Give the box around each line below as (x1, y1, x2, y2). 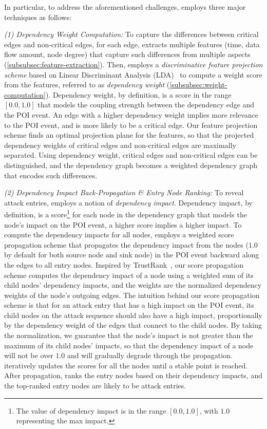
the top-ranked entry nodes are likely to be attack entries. (4, 380, 186, 391)
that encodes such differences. (4, 170, 98, 180)
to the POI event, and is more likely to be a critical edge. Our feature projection (4, 119, 258, 130)
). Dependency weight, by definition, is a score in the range (45, 89, 232, 100)
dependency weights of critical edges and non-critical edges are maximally (4, 139, 236, 150)
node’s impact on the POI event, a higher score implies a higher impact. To (4, 219, 242, 230)
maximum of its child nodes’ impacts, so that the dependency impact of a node (4, 340, 254, 350)
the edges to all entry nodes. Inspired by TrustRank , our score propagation (4, 259, 243, 270)
